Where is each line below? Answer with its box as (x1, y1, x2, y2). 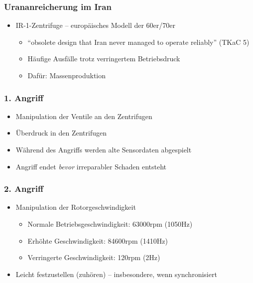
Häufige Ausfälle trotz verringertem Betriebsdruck (27, 53, 180, 64)
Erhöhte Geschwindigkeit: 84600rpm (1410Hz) (27, 235, 168, 246)
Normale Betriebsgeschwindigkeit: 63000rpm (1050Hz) (27, 219, 193, 229)
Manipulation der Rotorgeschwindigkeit (15, 202, 136, 212)
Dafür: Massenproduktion (27, 70, 106, 80)
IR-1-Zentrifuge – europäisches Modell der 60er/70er (15, 20, 175, 30)
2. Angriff (4, 182, 43, 195)
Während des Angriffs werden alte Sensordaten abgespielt (15, 144, 192, 154)
